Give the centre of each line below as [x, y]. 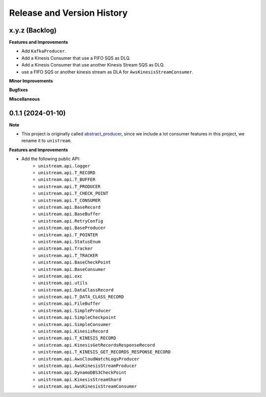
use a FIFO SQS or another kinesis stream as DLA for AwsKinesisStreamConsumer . [107, 72]
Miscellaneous [25, 99]
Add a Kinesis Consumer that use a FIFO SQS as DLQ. [76, 58]
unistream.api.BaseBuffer [69, 214]
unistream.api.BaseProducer [72, 228]
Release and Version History [68, 13]
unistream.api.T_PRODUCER [69, 186]
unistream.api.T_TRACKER [68, 255]
